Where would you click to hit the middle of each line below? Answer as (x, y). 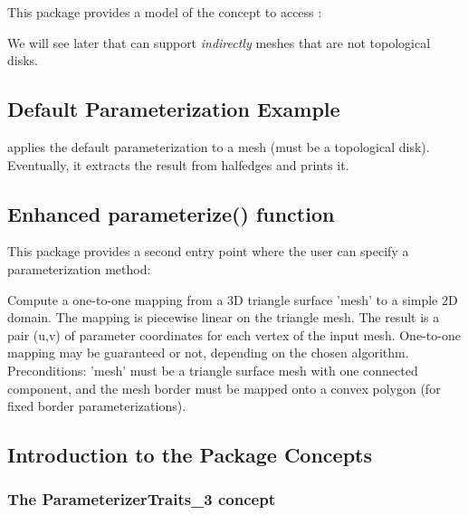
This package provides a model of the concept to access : (165, 12)
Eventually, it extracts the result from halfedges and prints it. (178, 164)
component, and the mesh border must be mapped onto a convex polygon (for (224, 388)
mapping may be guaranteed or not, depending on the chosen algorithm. (208, 353)
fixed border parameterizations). (97, 406)
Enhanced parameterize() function (171, 213)
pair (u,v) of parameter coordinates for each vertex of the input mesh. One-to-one (234, 334)
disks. (23, 60)
